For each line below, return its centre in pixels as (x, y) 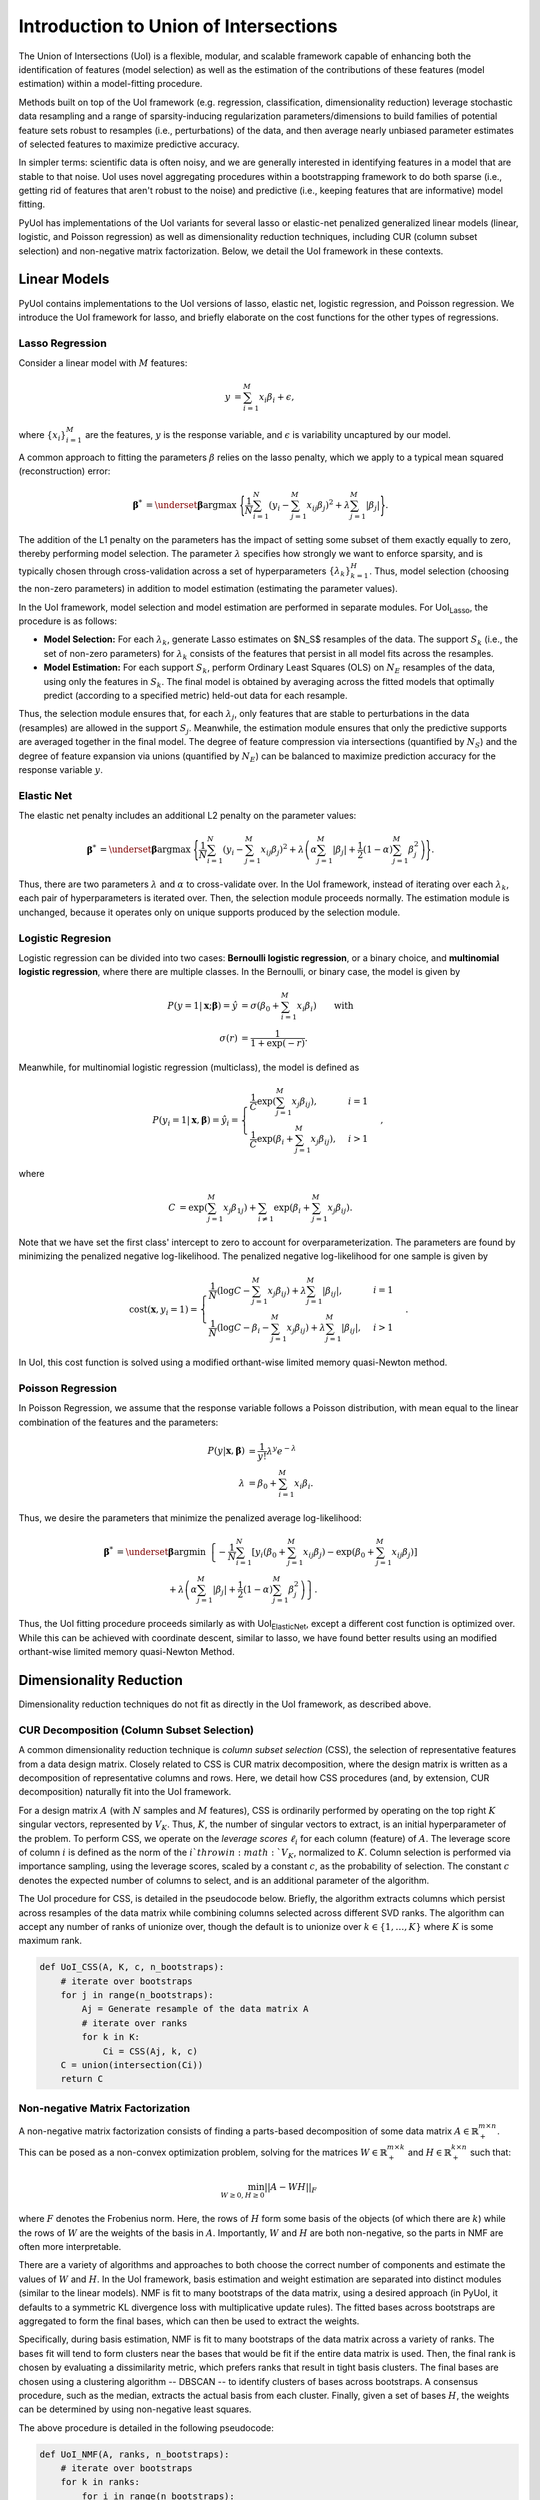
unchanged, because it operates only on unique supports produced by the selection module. (209, 912)
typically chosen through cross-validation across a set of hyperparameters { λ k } (185, 572)
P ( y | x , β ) (226, 1451)
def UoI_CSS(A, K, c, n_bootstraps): (132, 1967)
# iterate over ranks (134, 2023)
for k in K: (110, 2037)
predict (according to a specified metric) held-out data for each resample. (195, 695)
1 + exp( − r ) (277, 1043)
